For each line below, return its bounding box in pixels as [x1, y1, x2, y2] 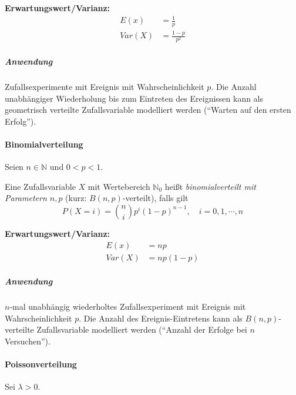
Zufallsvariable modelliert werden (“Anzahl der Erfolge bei [36, 323, 247, 336]
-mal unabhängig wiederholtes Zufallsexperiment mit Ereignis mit [9, 300, 246, 313]
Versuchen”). [5, 334, 51, 347]
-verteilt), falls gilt [122, 192, 189, 204]
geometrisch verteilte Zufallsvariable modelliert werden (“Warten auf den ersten [5, 103, 291, 116]
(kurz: [65, 192, 87, 204]
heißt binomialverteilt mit [164, 180, 256, 192]
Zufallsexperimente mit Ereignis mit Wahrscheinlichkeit [5, 81, 204, 93]
